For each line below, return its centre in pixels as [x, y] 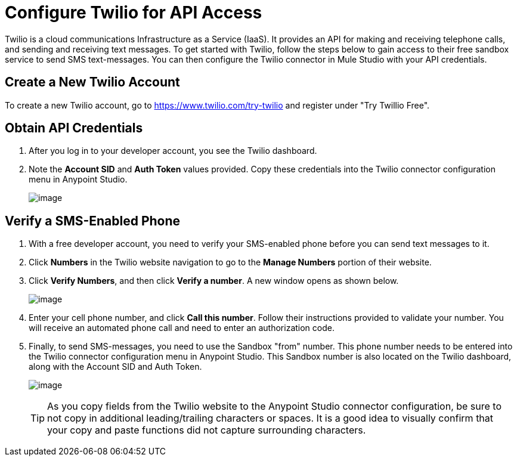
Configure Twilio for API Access [134, 13]
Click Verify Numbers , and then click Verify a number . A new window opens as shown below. [214, 281]
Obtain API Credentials [74, 128]
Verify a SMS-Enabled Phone [93, 221]
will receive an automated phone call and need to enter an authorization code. [182, 328]
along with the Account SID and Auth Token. [115, 367]
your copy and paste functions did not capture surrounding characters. [207, 430]
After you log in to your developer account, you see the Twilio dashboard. [173, 151]
